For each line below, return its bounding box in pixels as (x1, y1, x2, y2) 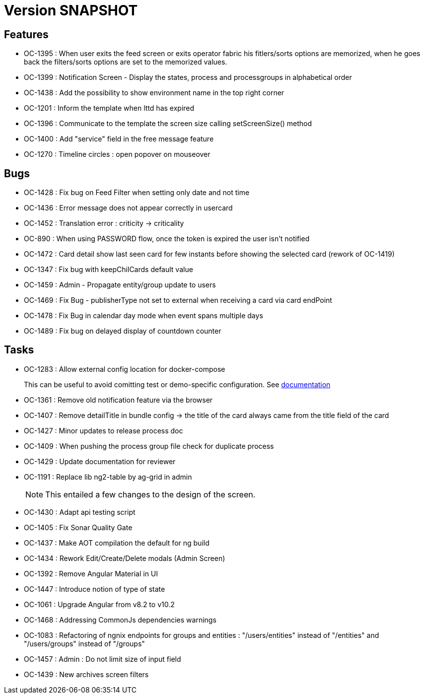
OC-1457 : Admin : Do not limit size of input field (24, 654, 181, 663)
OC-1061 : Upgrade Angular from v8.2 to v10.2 (24, 600, 175, 609)
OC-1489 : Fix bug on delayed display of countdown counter (24, 327, 221, 336)
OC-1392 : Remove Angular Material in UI (24, 569, 158, 578)
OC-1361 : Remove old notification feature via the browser (24, 395, 213, 404)
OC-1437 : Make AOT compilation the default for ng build (24, 538, 210, 547)
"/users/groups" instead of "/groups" (24, 639, 145, 648)
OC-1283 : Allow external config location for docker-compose (24, 364, 225, 373)
